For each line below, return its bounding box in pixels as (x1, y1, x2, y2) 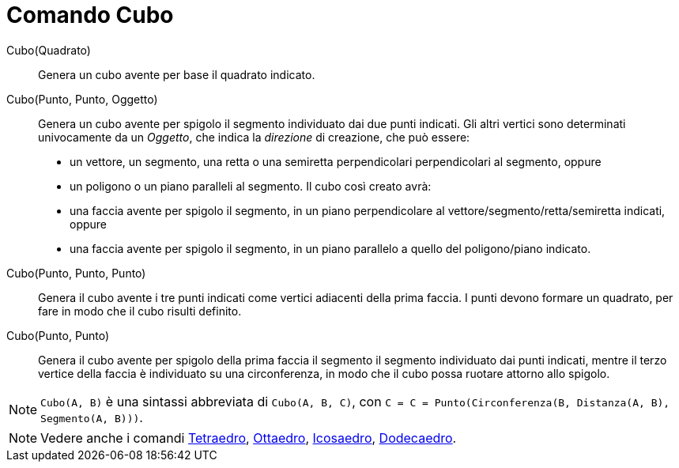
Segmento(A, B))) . (40, 409, 143, 425)
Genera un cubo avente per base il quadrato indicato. (38, 67, 315, 81)
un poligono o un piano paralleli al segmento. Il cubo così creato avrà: (70, 179, 432, 193)
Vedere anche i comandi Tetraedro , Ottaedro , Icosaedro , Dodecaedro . (40, 429, 457, 446)
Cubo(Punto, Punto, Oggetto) (6, 92, 158, 106)
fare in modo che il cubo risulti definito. (38, 304, 242, 318)
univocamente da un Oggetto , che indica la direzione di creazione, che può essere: (38, 130, 470, 144)
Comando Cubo (6, 2, 174, 28)
